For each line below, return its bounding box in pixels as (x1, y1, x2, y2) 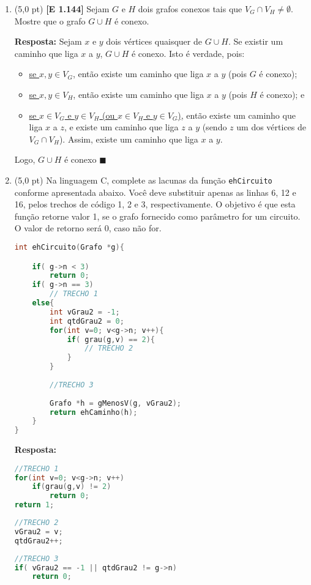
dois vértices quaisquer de (106, 35, 202, 48)
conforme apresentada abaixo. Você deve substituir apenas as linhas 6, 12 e (14, 185, 296, 198)
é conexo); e (260, 88, 305, 100)
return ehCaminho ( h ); (50, 408, 138, 417)
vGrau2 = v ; (14, 527, 63, 536)
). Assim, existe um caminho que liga (59, 132, 198, 145)
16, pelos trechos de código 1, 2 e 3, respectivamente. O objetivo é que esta (14, 198, 296, 211)
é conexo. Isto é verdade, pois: (131, 47, 245, 59)
